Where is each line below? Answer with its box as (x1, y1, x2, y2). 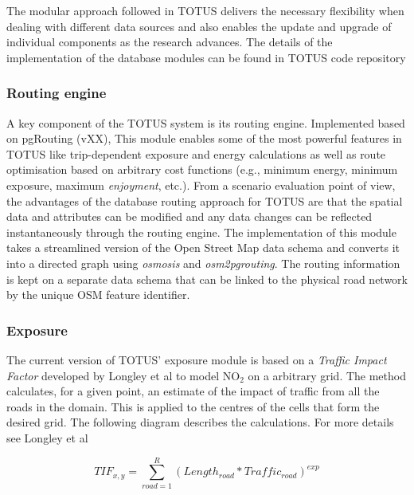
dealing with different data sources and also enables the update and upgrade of (6, 18, 392, 34)
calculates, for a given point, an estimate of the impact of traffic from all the (6, 383, 380, 399)
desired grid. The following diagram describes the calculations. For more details (6, 414, 394, 430)
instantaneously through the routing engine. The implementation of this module (6, 223, 396, 240)
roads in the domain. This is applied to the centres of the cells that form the (6, 398, 380, 414)
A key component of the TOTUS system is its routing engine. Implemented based (6, 114, 405, 131)
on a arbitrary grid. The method (248, 367, 406, 383)
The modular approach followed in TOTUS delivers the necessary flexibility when (6, 2, 404, 18)
